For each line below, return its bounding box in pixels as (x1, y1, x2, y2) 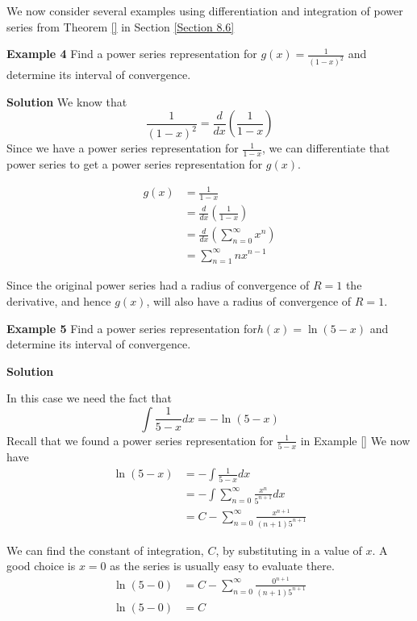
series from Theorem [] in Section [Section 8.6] (6, 18, 235, 35)
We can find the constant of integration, (6, 541, 204, 558)
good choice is (6, 557, 76, 574)
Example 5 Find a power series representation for (6, 319, 257, 336)
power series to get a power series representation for (6, 156, 263, 173)
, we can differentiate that (262, 140, 390, 156)
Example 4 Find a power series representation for (6, 45, 257, 62)
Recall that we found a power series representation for (6, 431, 273, 448)
